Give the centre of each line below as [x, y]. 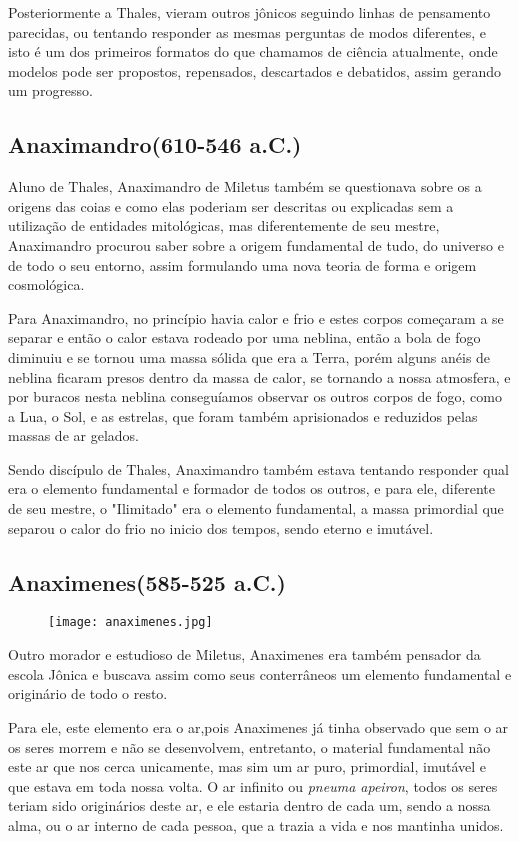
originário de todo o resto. [88, 693]
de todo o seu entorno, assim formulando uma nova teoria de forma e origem [242, 264]
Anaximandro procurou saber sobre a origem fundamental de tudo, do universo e [256, 244]
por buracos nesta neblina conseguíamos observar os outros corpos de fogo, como [255, 396]
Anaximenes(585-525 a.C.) [147, 581]
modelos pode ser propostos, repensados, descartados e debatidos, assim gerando [254, 70]
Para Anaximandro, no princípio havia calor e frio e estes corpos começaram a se [256, 317]
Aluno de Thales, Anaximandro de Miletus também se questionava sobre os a [245, 186]
